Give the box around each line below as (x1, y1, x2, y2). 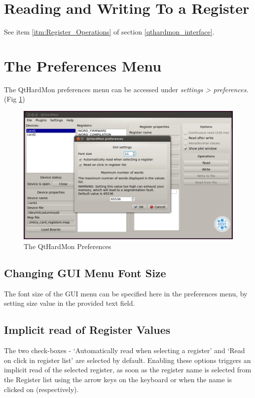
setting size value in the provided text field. (4, 298, 135, 308)
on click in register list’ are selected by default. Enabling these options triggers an (4, 355, 251, 365)
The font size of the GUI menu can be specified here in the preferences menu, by (4, 288, 248, 298)
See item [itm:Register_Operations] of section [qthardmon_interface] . (4, 27, 215, 37)
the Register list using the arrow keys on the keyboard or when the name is (4, 374, 232, 384)
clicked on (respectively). (4, 384, 79, 394)
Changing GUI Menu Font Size (4, 265, 166, 280)
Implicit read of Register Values (4, 322, 171, 337)
